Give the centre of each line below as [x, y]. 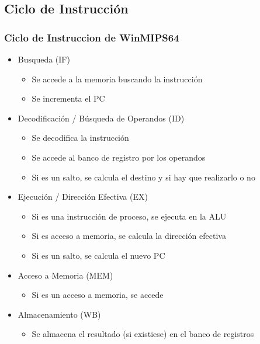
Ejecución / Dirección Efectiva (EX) [83, 197]
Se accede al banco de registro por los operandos [119, 157]
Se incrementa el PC [68, 98]
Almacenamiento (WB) [59, 314]
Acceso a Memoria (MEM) [65, 275]
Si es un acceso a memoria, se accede [98, 295]
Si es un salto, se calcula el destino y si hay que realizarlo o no [143, 177]
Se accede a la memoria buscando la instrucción [117, 79]
